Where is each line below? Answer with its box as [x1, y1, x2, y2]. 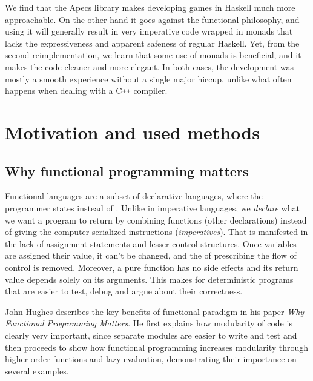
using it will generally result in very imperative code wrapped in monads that [5, 25, 293, 38]
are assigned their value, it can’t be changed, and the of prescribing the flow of [5, 249, 297, 262]
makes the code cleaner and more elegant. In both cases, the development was [5, 60, 294, 73]
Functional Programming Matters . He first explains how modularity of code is [5, 317, 292, 330]
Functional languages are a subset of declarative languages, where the [5, 190, 263, 202]
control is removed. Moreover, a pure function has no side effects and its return [5, 260, 298, 273]
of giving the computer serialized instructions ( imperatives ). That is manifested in [5, 225, 308, 238]
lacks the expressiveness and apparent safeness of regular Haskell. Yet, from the [5, 36, 300, 49]
